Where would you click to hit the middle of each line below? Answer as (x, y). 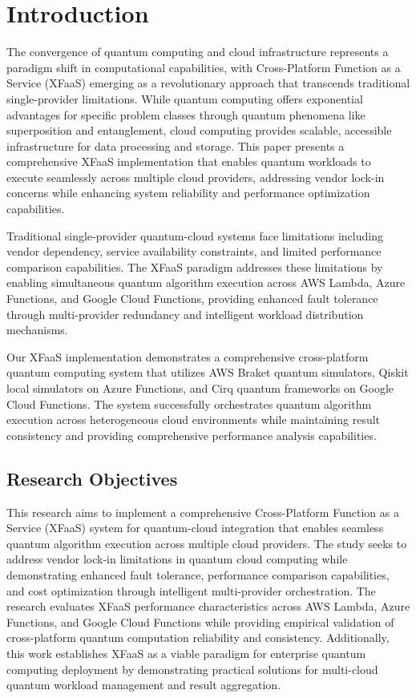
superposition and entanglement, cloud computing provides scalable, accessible (199, 130)
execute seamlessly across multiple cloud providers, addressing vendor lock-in (196, 177)
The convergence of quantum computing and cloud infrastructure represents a (198, 52)
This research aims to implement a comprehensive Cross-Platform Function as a (203, 512)
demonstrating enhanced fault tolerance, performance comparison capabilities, (198, 574)
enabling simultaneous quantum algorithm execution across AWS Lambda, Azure (206, 282)
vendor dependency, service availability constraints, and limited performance (194, 251)
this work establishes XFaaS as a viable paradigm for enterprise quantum (186, 653)
